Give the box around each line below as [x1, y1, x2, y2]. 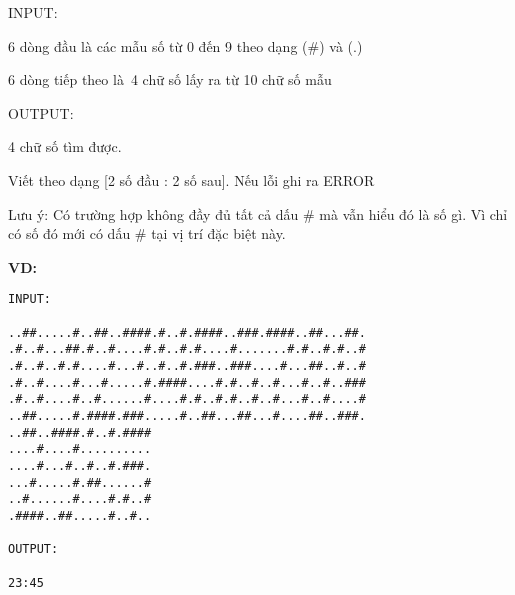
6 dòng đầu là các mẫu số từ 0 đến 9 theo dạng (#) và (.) [8, 35, 363, 56]
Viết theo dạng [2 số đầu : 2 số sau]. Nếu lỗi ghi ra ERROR [8, 169, 375, 190]
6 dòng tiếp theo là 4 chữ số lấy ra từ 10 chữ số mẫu [8, 69, 332, 90]
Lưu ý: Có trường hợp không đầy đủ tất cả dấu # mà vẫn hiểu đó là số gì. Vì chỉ [8, 203, 508, 224]
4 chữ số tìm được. [8, 136, 122, 157]
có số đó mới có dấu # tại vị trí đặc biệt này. [8, 223, 286, 244]
